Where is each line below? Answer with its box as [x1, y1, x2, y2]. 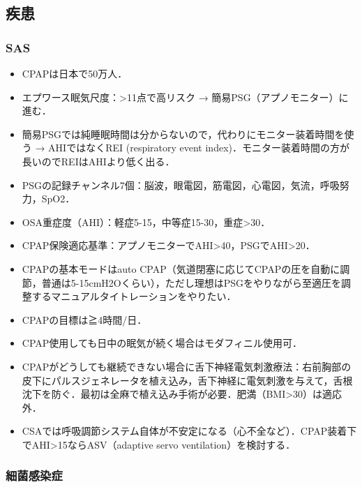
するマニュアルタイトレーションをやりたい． [31, 289, 236, 304]
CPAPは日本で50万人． [22, 66, 128, 80]
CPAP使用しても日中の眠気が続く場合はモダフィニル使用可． [22, 336, 302, 350]
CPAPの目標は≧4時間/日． [22, 312, 147, 327]
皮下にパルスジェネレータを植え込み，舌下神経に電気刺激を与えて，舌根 [22, 373, 353, 387]
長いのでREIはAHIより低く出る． [22, 153, 175, 168]
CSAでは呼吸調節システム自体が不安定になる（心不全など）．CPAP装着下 [22, 424, 357, 438]
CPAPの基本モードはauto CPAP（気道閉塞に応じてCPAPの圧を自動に [22, 261, 340, 276]
